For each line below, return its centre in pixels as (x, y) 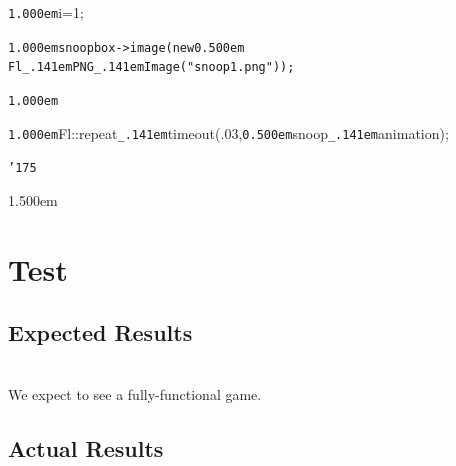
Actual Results (86, 447)
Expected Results (100, 332)
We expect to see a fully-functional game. (135, 393)
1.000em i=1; (46, 12)
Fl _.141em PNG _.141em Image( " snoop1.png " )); (151, 67)
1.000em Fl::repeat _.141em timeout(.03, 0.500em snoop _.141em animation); (228, 132)
